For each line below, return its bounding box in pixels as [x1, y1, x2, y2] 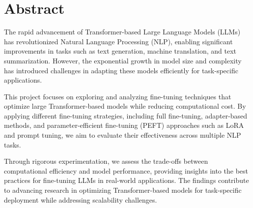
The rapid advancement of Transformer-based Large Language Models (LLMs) [4, 27, 241, 37]
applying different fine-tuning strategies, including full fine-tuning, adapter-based [4, 110, 248, 120]
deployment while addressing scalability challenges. [4, 194, 157, 205]
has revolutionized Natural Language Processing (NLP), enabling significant [4, 36, 233, 46]
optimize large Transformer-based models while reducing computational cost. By [4, 101, 246, 111]
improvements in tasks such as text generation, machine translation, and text [4, 46, 237, 56]
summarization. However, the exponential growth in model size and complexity [4, 55, 242, 65]
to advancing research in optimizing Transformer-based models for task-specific [4, 185, 242, 195]
